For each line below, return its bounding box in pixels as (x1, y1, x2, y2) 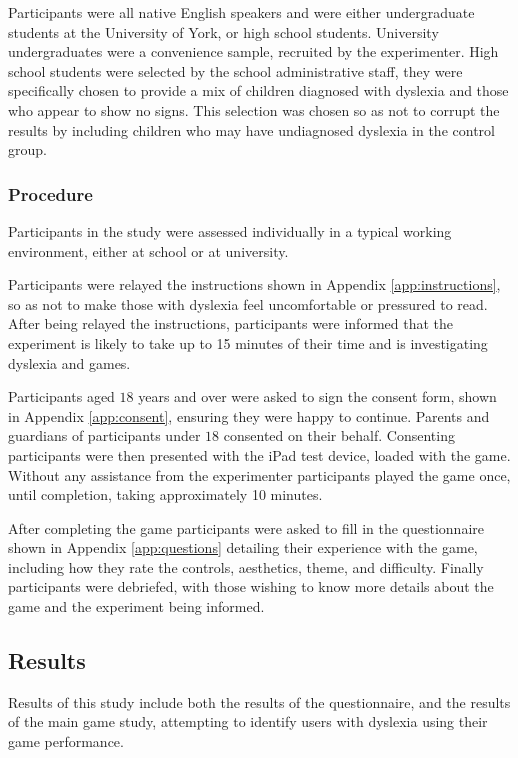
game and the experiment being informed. (8, 596, 265, 617)
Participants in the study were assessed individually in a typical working (8, 220, 452, 241)
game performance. (8, 731, 124, 752)
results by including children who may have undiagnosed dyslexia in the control (8, 119, 495, 140)
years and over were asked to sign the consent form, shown (138, 386, 497, 407)
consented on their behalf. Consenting (223, 425, 455, 446)
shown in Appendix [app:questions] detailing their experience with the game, (8, 537, 478, 558)
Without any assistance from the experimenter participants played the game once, (8, 464, 511, 485)
